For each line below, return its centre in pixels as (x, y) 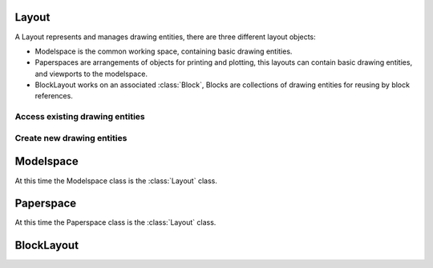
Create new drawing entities (71, 138)
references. (54, 96)
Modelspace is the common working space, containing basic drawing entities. (164, 51)
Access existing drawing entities (80, 117)
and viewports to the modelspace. (91, 74)
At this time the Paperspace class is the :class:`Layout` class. (115, 222)
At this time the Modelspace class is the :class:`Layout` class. (116, 181)
